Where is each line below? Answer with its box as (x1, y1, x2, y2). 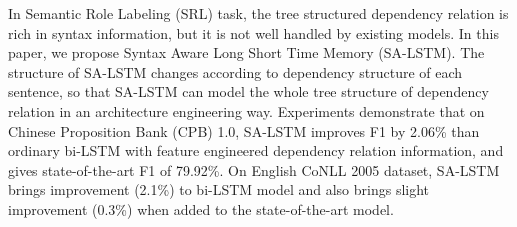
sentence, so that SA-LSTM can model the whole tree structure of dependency (8, 81, 489, 102)
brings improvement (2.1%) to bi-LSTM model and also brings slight (8, 179, 430, 200)
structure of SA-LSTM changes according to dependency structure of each (8, 61, 463, 82)
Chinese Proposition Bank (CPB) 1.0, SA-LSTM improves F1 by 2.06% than (8, 120, 480, 141)
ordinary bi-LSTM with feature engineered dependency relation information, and (8, 140, 504, 161)
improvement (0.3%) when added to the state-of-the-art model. (8, 198, 394, 219)
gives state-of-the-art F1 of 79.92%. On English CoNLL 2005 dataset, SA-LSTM (8, 159, 500, 180)
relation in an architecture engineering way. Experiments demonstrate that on (8, 100, 485, 121)
